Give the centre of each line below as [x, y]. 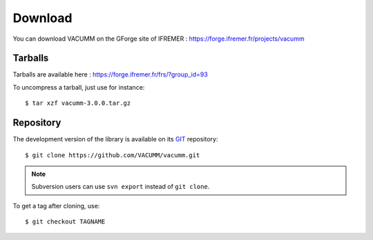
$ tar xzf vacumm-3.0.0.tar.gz [78, 103]
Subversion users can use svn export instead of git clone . [121, 187]
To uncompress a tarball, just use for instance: [79, 87]
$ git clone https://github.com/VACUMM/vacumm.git [113, 155]
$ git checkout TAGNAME [65, 222]
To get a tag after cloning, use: [56, 206]
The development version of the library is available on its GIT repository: [115, 139]
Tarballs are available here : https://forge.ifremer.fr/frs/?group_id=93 [111, 74]
